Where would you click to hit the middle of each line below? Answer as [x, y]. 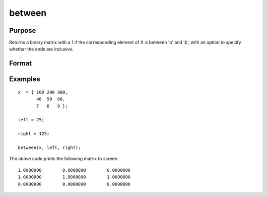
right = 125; [34, 134]
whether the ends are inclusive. [41, 49]
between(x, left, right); [50, 148]
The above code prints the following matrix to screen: [64, 159]
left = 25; [31, 120]
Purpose [23, 30]
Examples [25, 79]
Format [21, 64]
